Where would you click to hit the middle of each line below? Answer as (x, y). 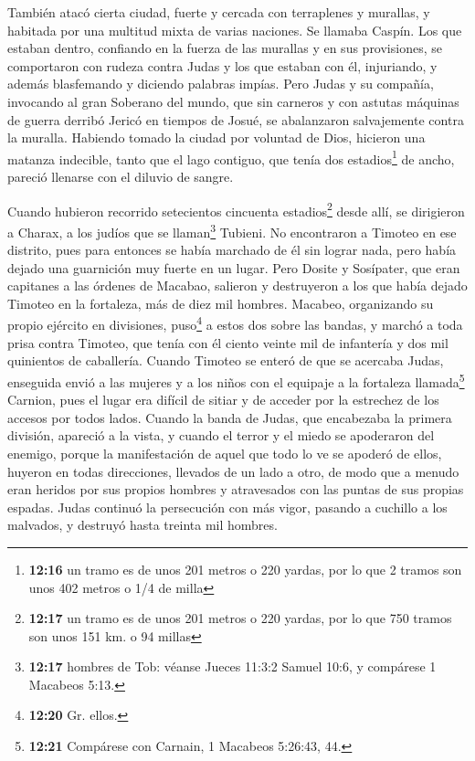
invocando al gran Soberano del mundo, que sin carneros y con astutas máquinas (233, 101)
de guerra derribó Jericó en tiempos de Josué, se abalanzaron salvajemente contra (236, 119)
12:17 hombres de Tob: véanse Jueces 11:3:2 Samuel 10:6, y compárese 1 (232, 666)
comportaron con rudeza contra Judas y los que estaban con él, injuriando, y (222, 65)
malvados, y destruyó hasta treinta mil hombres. (142, 525)
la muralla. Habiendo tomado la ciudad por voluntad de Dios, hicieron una (216, 137)
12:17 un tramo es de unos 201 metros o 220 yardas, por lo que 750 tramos (240, 618)
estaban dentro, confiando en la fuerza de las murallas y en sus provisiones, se (225, 48)
